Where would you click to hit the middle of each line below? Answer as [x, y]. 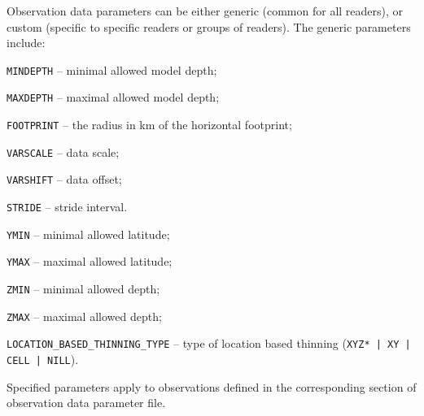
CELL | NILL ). [43, 359]
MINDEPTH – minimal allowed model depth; [112, 69]
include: [26, 43]
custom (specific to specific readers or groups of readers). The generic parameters [209, 26]
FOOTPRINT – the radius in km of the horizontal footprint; [149, 125]
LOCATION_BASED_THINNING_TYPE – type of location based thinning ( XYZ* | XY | [209, 343]
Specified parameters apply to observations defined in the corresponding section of [212, 386]
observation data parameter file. [86, 403]
